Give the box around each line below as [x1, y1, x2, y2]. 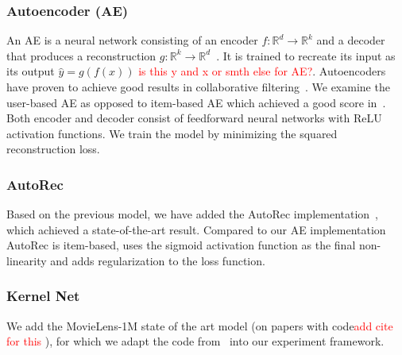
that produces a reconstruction [6, 47, 157, 64]
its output [6, 63, 55, 79]
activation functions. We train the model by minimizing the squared [6, 125, 338, 141]
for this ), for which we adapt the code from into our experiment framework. [6, 333, 385, 349]
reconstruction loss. [6, 141, 100, 157]
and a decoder [316, 32, 385, 48]
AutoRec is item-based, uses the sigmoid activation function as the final [6, 237, 356, 253]
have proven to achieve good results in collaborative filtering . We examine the [6, 79, 390, 95]
